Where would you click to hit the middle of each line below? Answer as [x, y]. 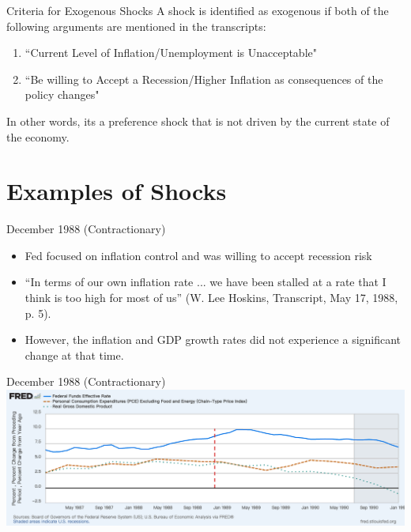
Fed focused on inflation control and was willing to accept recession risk [198, 255]
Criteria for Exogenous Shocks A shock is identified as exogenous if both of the [198, 10]
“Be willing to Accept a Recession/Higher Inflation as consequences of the [204, 79]
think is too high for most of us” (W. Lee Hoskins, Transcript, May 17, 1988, [211, 298]
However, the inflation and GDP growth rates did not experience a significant [213, 340]
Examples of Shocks [117, 191]
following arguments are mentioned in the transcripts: [136, 26]
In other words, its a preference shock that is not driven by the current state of [198, 121]
